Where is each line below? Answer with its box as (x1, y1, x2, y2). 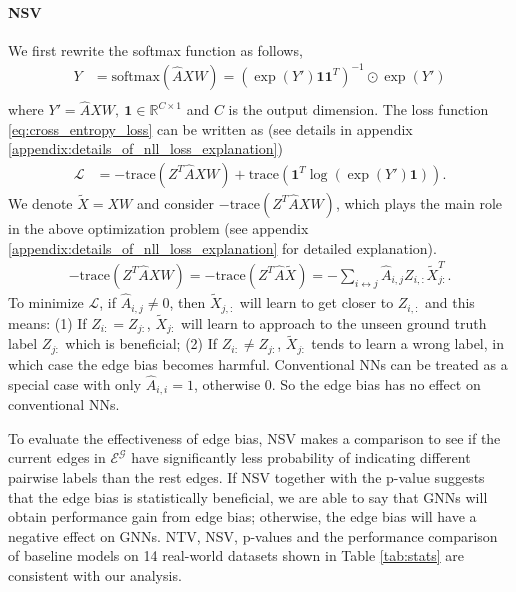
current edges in (8, 447, 106, 468)
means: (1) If (8, 312, 87, 333)
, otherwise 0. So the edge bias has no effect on (193, 373, 481, 394)
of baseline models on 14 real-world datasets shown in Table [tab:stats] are (8, 545, 465, 566)
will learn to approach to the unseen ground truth (180, 312, 487, 333)
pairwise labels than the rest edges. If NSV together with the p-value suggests (8, 466, 485, 487)
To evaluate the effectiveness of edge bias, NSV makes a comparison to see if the (8, 427, 501, 448)
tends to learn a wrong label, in (311, 333, 504, 354)
